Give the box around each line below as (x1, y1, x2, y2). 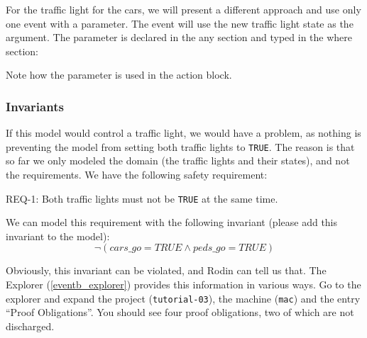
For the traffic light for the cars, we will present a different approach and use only (6, 2, 361, 16)
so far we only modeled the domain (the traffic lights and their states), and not (6, 153, 350, 168)
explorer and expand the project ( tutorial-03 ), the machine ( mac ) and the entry (6, 291, 361, 305)
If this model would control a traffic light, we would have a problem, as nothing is (6, 125, 361, 140)
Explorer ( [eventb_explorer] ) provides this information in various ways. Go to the (6, 277, 361, 292)
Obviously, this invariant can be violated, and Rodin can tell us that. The (6, 263, 327, 278)
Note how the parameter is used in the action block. (6, 67, 232, 82)
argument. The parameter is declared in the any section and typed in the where (6, 30, 353, 45)
